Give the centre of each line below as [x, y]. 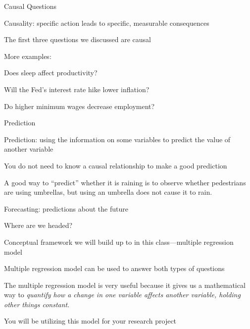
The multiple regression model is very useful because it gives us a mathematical [125, 285]
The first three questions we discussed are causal [77, 39]
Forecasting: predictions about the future [66, 208]
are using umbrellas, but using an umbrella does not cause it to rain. [108, 192]
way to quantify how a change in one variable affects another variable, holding [122, 295]
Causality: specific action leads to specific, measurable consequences [107, 23]
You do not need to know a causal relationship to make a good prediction [116, 165]
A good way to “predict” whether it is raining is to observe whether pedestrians [125, 182]
